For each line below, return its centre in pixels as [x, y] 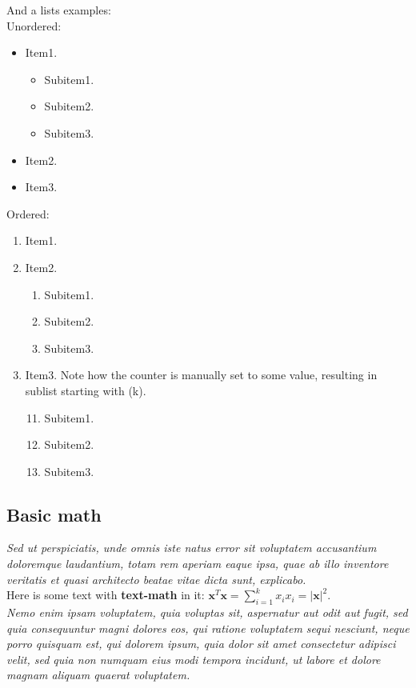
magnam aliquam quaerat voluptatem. [98, 675]
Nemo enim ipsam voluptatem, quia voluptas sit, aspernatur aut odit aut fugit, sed [207, 612]
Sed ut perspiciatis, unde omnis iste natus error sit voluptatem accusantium [192, 548]
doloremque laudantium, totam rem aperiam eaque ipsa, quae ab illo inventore [198, 564]
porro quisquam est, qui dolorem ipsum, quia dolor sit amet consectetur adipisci [201, 644]
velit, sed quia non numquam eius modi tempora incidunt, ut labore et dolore [194, 659]
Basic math [54, 514]
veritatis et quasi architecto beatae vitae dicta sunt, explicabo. [156, 579]
